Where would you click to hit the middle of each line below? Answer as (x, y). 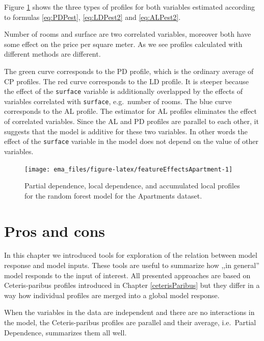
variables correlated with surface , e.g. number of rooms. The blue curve (118, 101)
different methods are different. (52, 54)
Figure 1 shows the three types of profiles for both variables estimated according (130, 7)
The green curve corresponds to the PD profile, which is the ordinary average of (129, 71)
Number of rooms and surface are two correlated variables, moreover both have (128, 34)
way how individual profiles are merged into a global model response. (112, 295)
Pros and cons (55, 230)
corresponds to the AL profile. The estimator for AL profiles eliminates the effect (131, 111)
